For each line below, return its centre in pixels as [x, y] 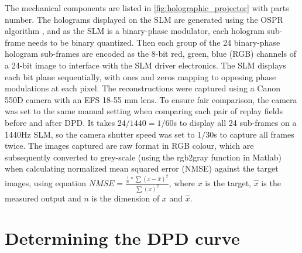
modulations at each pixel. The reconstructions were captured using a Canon [143, 88]
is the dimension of [126, 198]
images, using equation [45, 182]
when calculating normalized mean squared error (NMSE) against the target [142, 168]
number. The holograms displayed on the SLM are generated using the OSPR [144, 19]
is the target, [228, 182]
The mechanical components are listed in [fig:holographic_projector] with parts [147, 8]
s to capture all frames [254, 134]
